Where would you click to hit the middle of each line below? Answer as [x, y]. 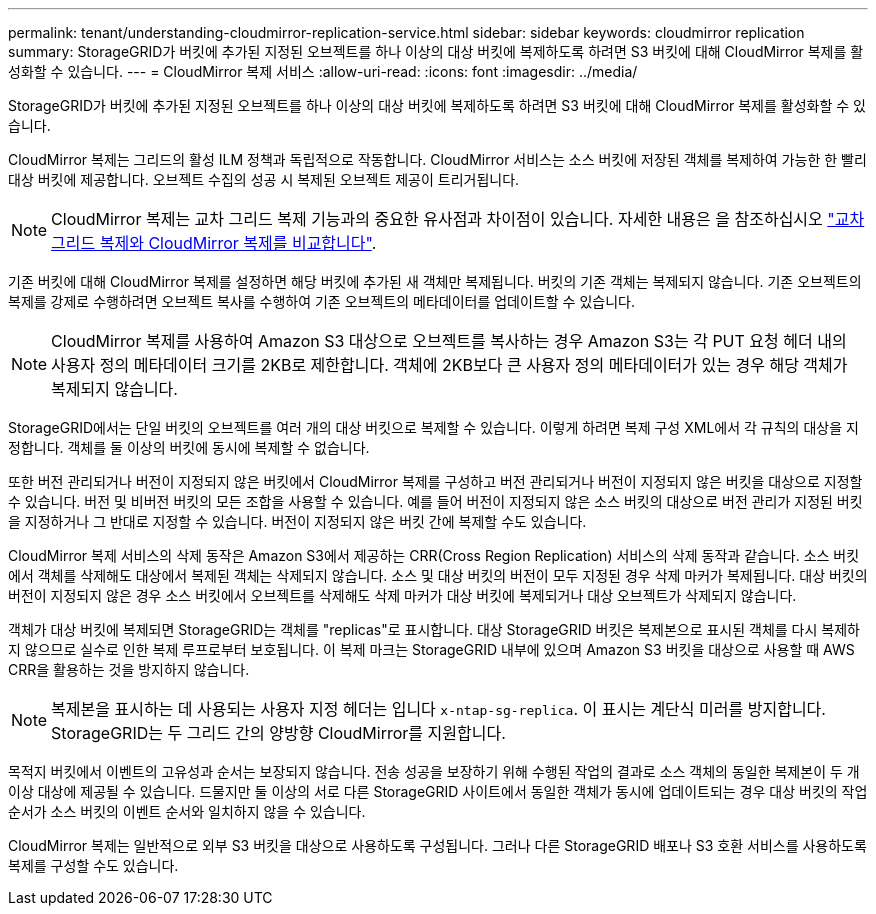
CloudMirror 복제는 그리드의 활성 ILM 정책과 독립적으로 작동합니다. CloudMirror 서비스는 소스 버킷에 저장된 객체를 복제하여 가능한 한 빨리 [437, 159]
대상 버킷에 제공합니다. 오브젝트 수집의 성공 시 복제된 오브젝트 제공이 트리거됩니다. [264, 179]
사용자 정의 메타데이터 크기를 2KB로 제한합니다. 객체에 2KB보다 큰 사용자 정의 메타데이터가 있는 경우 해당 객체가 [449, 365]
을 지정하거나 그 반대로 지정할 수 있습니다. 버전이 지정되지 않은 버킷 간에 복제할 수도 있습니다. [297, 521]
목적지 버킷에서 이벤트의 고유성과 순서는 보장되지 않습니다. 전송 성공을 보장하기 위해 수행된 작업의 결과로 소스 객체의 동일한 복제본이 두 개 [434, 771]
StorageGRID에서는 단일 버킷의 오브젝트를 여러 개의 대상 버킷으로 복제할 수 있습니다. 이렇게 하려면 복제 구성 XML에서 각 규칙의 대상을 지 [433, 427]
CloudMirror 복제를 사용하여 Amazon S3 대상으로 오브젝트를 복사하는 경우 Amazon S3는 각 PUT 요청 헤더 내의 [449, 341]
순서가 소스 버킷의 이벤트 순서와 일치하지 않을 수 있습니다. [187, 811]
